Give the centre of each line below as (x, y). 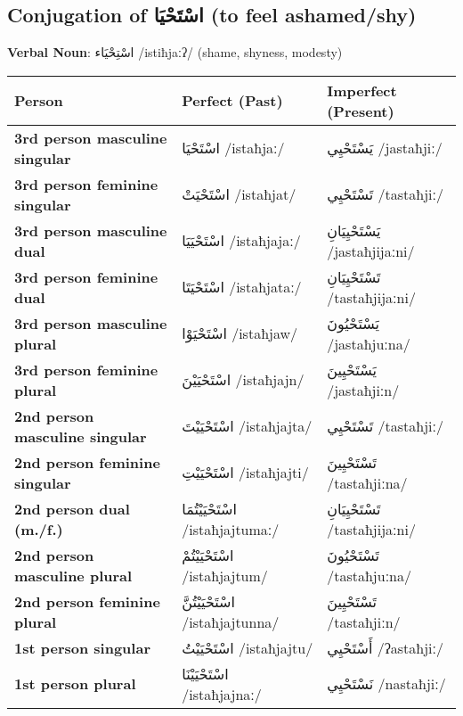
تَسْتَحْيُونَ (353, 555)
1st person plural (75, 684)
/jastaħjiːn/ (363, 390)
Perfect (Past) (232, 101)
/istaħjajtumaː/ (231, 529)
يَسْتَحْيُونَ (353, 323)
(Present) (361, 111)
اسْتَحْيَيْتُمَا (209, 508)
